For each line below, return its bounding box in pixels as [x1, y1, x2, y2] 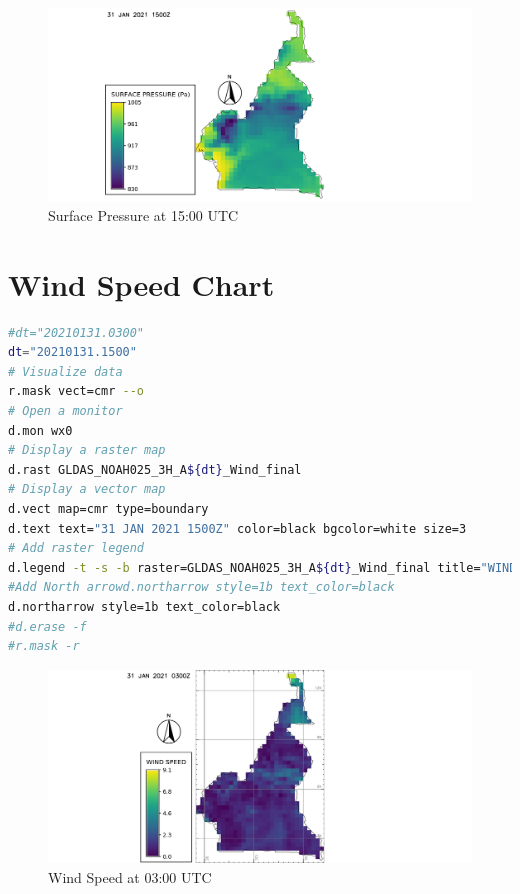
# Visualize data [8, 364, 123, 379]
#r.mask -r [8, 639, 80, 654]
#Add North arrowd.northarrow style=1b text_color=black [8, 580, 395, 595]
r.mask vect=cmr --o [8, 384, 145, 399]
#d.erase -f [8, 619, 87, 634]
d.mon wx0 [8, 423, 73, 438]
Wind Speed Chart [8, 263, 275, 304]
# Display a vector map [8, 482, 166, 497]
